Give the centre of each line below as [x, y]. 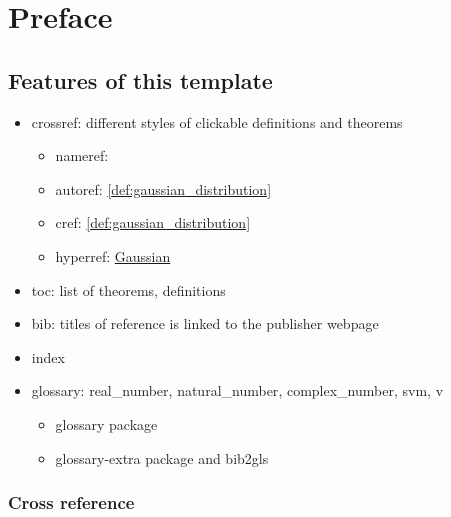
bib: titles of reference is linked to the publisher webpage [205, 323]
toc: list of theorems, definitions [128, 289]
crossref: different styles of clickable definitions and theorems [217, 121]
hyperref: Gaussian [113, 255]
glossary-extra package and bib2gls [162, 457]
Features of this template [140, 79]
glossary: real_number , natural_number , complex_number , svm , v [237, 390]
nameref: [82, 155]
